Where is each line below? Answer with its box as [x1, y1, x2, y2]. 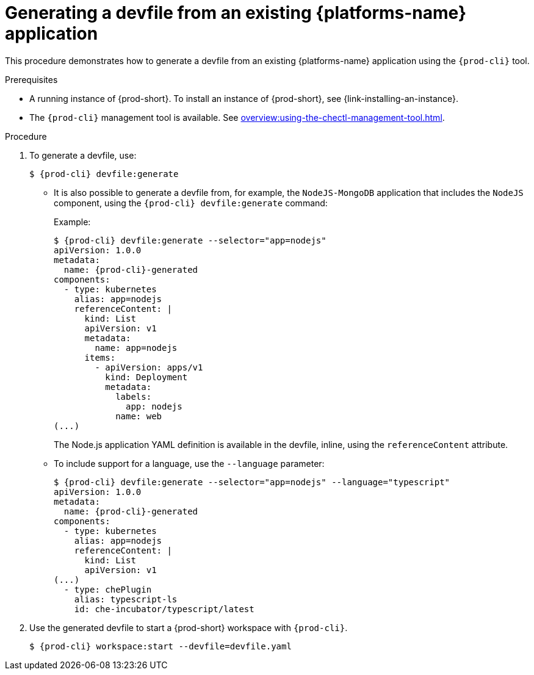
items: [84, 352, 116, 363]
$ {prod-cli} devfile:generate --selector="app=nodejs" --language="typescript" [54, 477, 450, 487]
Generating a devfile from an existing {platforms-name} [5, 2, 467, 23]
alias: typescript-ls [74, 594, 178, 604]
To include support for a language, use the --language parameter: [54, 458, 325, 469]
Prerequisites [5, 74, 58, 85]
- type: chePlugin [63, 584, 152, 594]
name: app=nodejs [95, 342, 178, 353]
